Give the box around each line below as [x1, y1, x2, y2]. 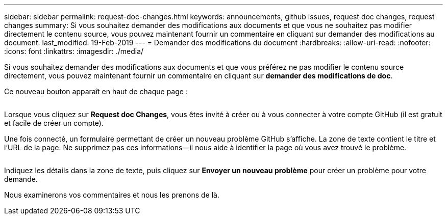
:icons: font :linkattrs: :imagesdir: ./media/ [4, 47, 144, 56]
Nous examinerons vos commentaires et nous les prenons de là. [4, 190, 219, 199]
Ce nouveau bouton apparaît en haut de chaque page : [4, 87, 188, 96]
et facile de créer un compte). [4, 119, 104, 127]
